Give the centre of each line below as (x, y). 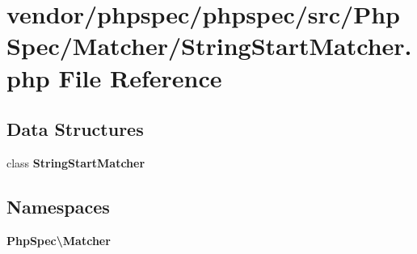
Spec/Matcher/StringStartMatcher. (209, 46)
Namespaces (58, 206)
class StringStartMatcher (76, 162)
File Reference (140, 77)
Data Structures (75, 129)
